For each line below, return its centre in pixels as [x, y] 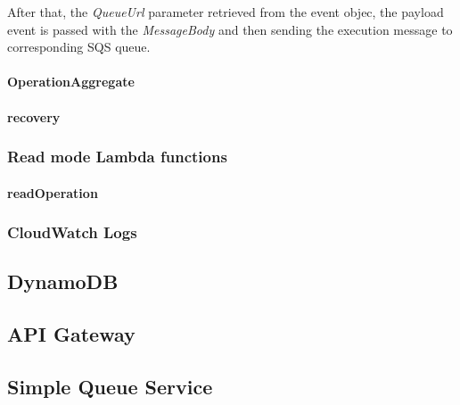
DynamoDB [63, 281]
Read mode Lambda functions [117, 157]
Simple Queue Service [110, 386]
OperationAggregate [71, 82]
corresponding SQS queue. [79, 47]
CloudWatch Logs [72, 232]
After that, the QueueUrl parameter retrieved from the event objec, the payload [226, 12]
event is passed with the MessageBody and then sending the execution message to [230, 29]
